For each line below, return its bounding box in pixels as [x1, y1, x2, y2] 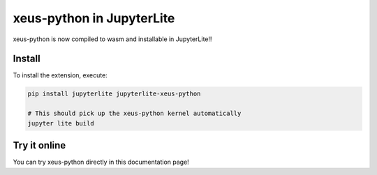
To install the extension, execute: [13, 71, 108, 79]
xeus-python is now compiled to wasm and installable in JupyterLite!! [13, 35, 212, 43]
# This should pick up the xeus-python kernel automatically [27, 109, 242, 118]
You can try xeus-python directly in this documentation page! [13, 158, 190, 167]
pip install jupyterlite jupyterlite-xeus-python [27, 90, 201, 98]
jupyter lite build [27, 119, 94, 127]
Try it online [13, 139, 66, 151]
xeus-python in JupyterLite [13, 10, 175, 26]
